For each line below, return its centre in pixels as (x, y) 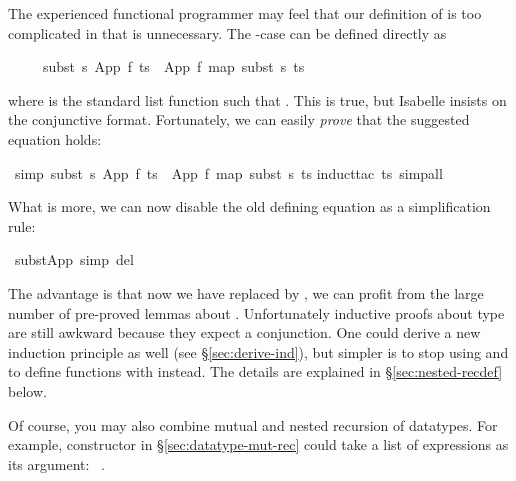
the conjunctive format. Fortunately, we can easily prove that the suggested (239, 119)
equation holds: (55, 138)
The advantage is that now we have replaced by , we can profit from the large (246, 292)
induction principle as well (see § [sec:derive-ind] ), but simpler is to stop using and (258, 351)
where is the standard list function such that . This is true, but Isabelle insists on (257, 99)
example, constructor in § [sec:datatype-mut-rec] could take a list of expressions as (258, 444)
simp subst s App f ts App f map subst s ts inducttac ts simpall (228, 172)
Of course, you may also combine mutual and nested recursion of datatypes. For (253, 424)
